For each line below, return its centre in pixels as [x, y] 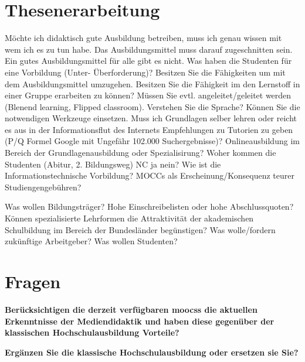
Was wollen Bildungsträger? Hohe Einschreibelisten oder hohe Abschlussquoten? [149, 206]
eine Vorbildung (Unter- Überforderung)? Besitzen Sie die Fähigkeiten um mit [145, 72]
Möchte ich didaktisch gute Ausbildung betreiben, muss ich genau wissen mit [143, 38]
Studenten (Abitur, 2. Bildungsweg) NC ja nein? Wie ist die [113, 164]
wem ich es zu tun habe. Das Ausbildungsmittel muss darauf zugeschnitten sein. [149, 49]
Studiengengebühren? [43, 187]
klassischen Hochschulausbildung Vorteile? [92, 332]
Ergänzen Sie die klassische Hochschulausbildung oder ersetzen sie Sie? [152, 352]
